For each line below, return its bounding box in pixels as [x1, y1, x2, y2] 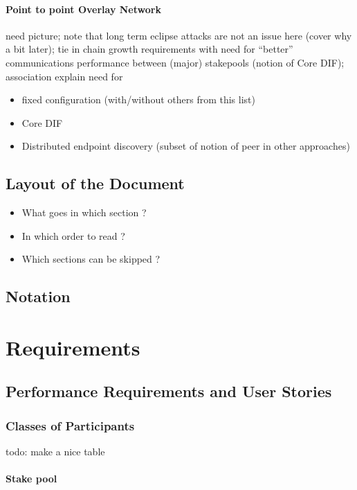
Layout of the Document [6, 173, 185, 194]
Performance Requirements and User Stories [6, 380, 332, 402]
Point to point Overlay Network [6, 1, 161, 16]
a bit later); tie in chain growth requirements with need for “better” [6, 42, 293, 56]
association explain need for [6, 69, 123, 83]
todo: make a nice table [6, 444, 105, 459]
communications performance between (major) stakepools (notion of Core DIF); [6, 55, 345, 69]
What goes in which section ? [21, 205, 147, 220]
